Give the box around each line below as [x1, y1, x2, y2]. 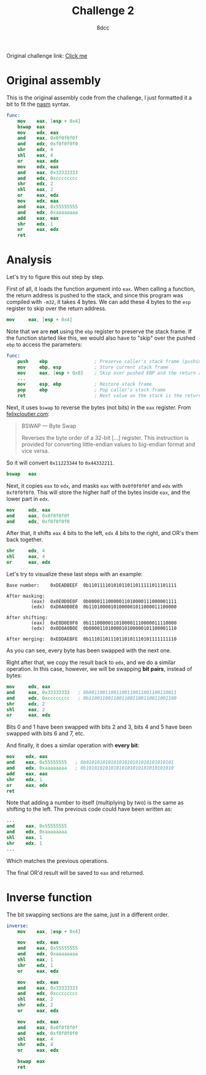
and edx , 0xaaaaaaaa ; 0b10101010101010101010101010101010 [6, 765, 174, 772]
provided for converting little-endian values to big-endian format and [21, 440, 196, 448]
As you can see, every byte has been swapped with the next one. [6, 647, 172, 654]
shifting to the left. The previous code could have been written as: [6, 805, 173, 813]
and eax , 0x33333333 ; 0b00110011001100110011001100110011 [6, 689, 177, 695]
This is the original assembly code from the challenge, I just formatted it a [6, 93, 192, 101]
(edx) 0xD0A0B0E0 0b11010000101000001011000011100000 [31, 604, 177, 610]
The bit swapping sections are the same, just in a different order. [6, 910, 170, 918]
